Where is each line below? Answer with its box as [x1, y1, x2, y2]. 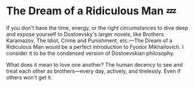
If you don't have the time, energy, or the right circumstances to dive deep [6, 24, 189, 31]
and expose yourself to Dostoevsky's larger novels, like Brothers [6, 30, 164, 38]
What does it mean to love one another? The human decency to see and [6, 61, 183, 68]
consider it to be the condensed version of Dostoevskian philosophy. [6, 49, 175, 57]
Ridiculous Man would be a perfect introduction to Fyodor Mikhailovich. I [6, 43, 184, 50]
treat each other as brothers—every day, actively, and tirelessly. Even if [6, 67, 181, 74]
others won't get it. [6, 73, 52, 81]
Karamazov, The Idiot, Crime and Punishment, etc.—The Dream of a [6, 37, 173, 44]
